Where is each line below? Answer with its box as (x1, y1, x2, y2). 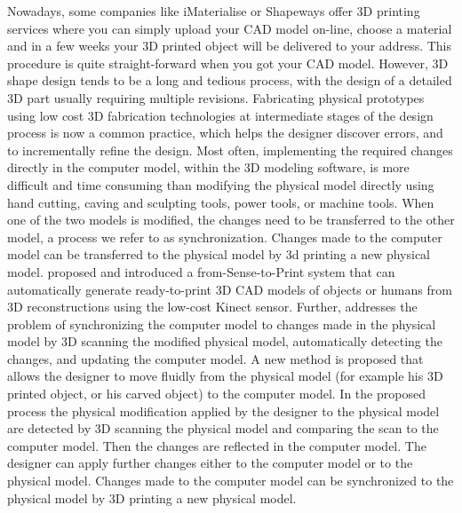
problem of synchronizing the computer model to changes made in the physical (7, 314, 436, 333)
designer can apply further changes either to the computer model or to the (7, 454, 413, 472)
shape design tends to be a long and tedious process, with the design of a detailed (7, 71, 452, 90)
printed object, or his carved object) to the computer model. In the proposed (7, 384, 426, 403)
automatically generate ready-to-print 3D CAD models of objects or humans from (7, 280, 452, 298)
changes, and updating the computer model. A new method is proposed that (7, 349, 424, 367)
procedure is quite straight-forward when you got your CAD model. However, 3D (7, 53, 449, 72)
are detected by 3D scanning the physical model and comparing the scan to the (7, 419, 439, 438)
